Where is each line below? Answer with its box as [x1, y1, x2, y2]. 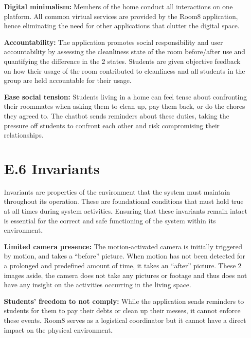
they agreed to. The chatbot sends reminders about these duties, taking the [4, 110, 229, 120]
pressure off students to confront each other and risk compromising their [4, 120, 220, 130]
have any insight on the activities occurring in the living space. [4, 279, 191, 290]
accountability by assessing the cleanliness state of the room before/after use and [4, 46, 246, 57]
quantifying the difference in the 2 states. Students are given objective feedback [4, 56, 241, 66]
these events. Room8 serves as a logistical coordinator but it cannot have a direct [4, 315, 246, 325]
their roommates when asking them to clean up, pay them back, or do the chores [4, 101, 245, 111]
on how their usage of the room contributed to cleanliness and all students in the [4, 65, 245, 76]
